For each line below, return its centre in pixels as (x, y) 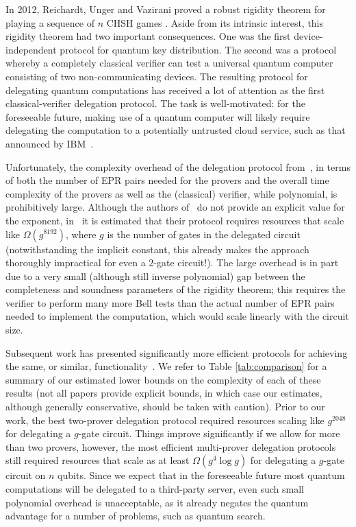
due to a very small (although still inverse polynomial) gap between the (155, 276)
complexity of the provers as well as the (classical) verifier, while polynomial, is (171, 193)
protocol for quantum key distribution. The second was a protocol (198, 49)
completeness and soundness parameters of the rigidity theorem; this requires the (176, 289)
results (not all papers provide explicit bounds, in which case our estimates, (164, 393)
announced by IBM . (50, 143)
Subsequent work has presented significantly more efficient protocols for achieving (177, 352)
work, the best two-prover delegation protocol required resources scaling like (165, 420)
